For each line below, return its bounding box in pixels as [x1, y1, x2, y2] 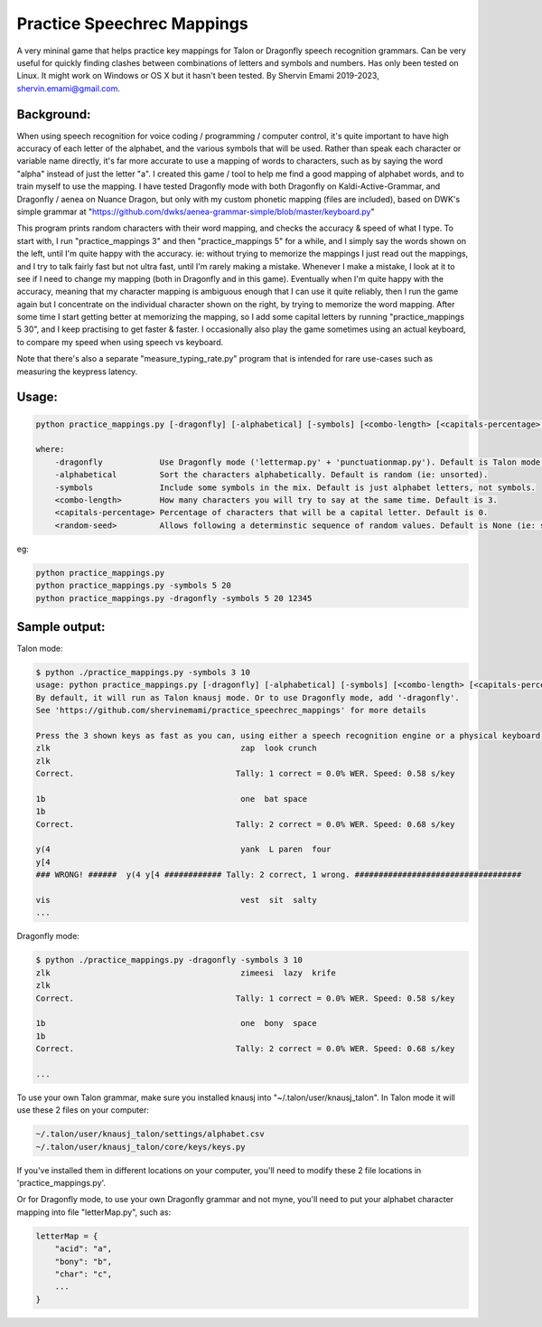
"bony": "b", [54, 1256, 113, 1266]
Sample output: [16, 619, 106, 635]
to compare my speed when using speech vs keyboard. [16, 336, 224, 347]
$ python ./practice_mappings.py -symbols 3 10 [35, 667, 250, 678]
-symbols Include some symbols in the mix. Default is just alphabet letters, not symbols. [54, 482, 537, 493]
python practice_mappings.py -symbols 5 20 [35, 580, 232, 591]
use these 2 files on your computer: [16, 1105, 149, 1115]
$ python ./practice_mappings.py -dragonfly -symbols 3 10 [35, 955, 303, 965]
